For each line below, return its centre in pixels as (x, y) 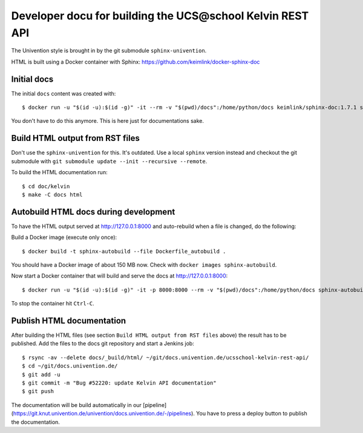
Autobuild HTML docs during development (93, 212)
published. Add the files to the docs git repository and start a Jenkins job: (103, 343)
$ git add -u (41, 374)
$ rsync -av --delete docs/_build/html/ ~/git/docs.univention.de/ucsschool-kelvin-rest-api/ (165, 357)
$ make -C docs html (52, 194)
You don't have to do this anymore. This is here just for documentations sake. (108, 121)
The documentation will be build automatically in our (77, 405)
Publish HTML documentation (69, 321)
